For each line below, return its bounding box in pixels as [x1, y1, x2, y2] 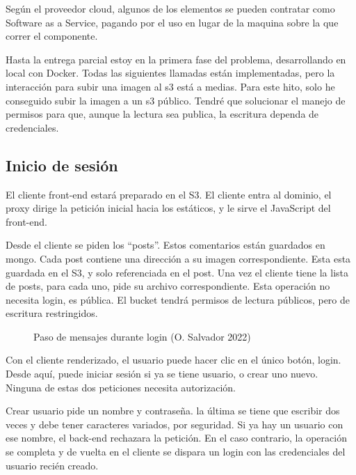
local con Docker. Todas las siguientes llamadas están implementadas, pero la [6, 65, 335, 80]
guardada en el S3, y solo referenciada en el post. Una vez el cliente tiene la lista [6, 265, 349, 279]
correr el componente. [6, 29, 98, 43]
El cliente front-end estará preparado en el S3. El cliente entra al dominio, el [6, 187, 332, 201]
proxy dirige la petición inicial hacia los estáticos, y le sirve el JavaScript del [6, 201, 331, 215]
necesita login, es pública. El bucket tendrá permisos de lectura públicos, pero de [6, 292, 350, 306]
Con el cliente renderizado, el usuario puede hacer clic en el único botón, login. [6, 352, 341, 367]
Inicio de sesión [6, 154, 118, 176]
